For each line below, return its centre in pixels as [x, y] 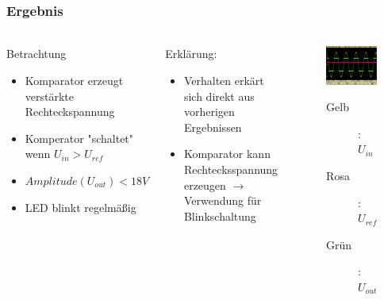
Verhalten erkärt [224, 81]
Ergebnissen [213, 127]
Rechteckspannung [70, 112]
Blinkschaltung [220, 215]
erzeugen [205, 185]
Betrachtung [36, 54]
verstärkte [50, 96]
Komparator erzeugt [74, 81]
